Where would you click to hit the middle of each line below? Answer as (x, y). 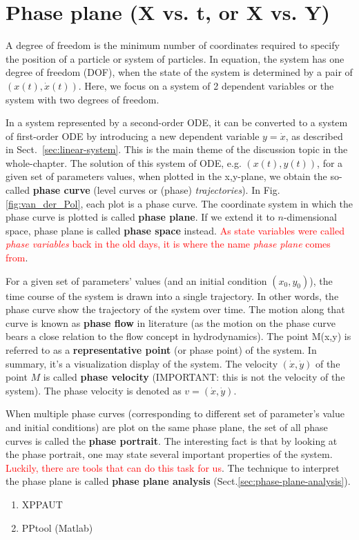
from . (17, 258)
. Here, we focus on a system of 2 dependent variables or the (206, 85)
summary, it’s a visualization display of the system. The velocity (142, 363)
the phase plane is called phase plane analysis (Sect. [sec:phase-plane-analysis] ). (178, 481)
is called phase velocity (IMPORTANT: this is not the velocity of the (194, 377)
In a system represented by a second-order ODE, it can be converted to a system (177, 122)
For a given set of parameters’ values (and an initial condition (136, 280)
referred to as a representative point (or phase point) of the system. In (161, 350)
